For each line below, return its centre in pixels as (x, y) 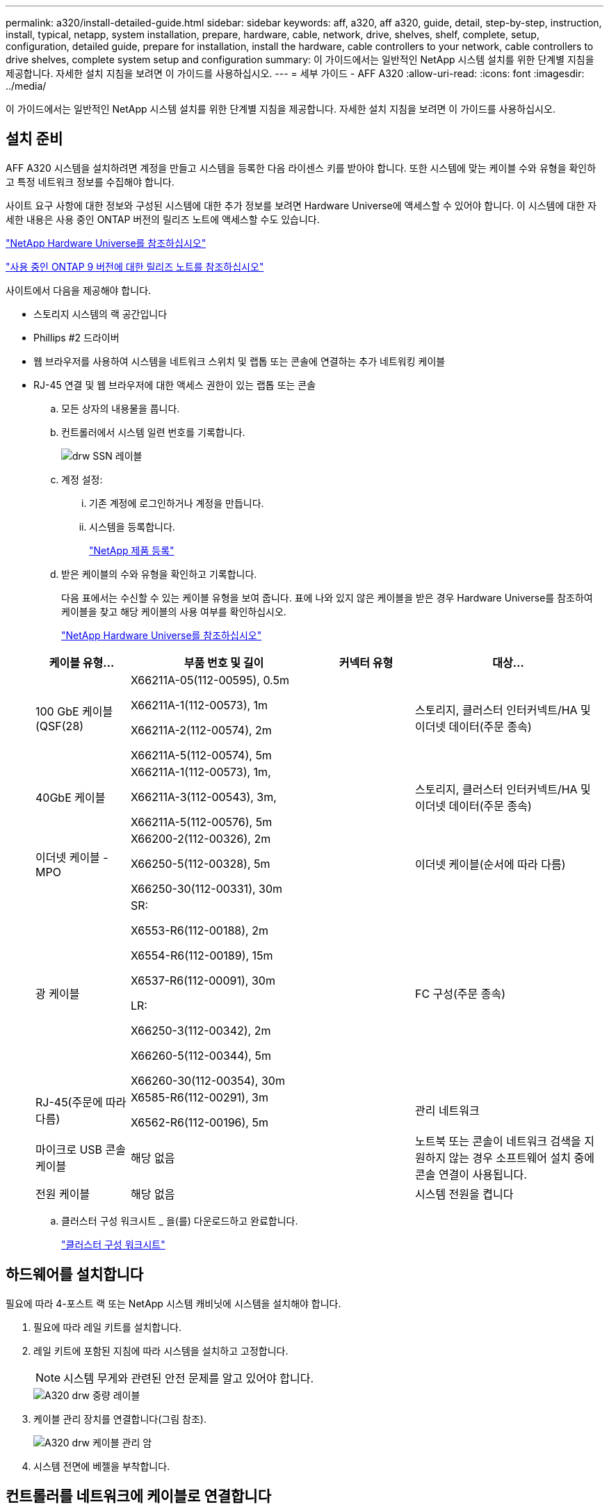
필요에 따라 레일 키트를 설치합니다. (107, 1327)
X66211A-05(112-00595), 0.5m (210, 680)
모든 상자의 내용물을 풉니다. (121, 408)
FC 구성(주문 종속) (460, 993)
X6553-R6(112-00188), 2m (199, 930)
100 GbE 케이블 (74, 711)
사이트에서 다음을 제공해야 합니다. (79, 290)
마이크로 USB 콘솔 (81, 1149)
